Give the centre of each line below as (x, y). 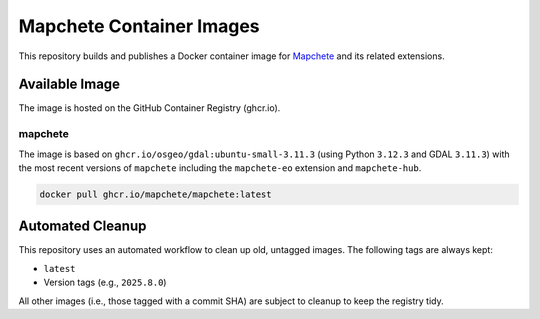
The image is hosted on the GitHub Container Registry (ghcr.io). (149, 108)
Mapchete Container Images (139, 26)
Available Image (69, 84)
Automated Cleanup (82, 226)
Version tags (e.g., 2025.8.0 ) (105, 282)
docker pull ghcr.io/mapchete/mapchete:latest (155, 194)
